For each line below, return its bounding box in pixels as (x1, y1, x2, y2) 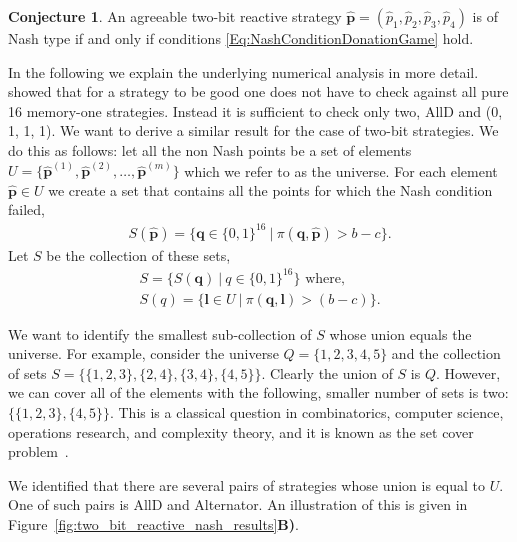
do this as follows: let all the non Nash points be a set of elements (8, 139, 412, 160)
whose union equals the (329, 323, 472, 344)
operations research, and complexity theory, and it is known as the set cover (8, 421, 474, 442)
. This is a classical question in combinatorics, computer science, (109, 402, 504, 423)
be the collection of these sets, (46, 244, 231, 265)
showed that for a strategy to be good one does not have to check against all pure (8, 81, 509, 102)
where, (305, 271, 345, 286)
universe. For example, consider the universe (8, 343, 279, 364)
